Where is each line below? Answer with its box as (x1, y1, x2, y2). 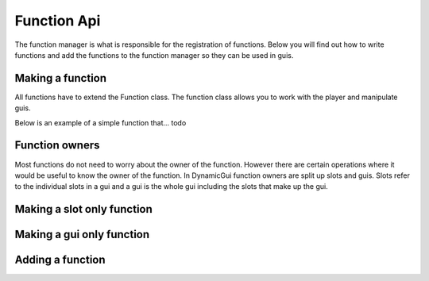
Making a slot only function (14, 202, 153, 216)
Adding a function (14, 253, 106, 267)
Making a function (14, 71, 107, 85)
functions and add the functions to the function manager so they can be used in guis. (14, 50, 294, 60)
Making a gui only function (14, 228, 150, 241)
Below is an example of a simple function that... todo (14, 117, 187, 127)
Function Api (14, 12, 101, 29)
